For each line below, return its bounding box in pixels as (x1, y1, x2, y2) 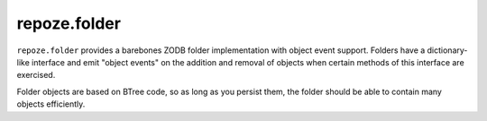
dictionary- (427, 45, 468, 56)
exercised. (16, 70, 56, 81)
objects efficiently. (16, 99, 86, 109)
